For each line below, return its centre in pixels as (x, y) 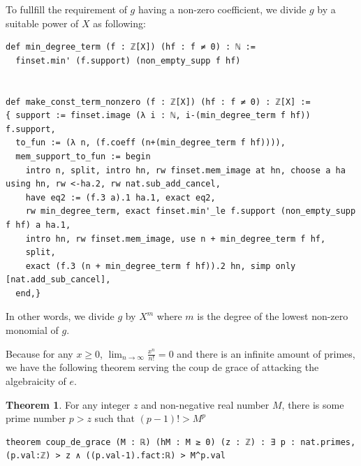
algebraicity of (36, 381)
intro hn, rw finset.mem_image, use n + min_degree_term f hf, (176, 239)
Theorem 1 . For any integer (68, 404)
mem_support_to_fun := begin (83, 156)
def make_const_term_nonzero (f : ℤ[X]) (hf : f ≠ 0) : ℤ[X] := (158, 102)
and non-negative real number (205, 404)
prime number (36, 418)
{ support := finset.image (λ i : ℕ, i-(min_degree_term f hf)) (158, 116)
